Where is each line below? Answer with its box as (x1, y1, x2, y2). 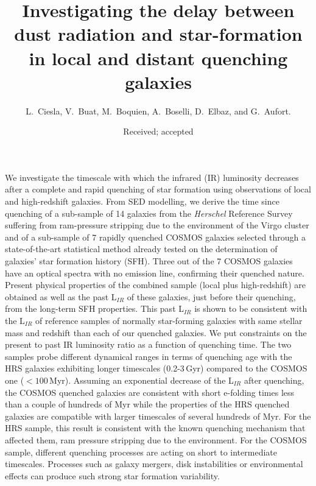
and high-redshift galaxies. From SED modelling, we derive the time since (5, 195, 279, 208)
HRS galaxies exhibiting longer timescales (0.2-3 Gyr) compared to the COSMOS (5, 362, 307, 375)
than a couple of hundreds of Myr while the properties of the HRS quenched (5, 398, 290, 410)
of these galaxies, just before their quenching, (127, 290, 296, 303)
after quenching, (244, 373, 304, 386)
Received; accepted (123, 125, 194, 138)
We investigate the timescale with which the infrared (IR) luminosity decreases (5, 171, 299, 183)
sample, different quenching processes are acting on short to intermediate (5, 445, 277, 458)
